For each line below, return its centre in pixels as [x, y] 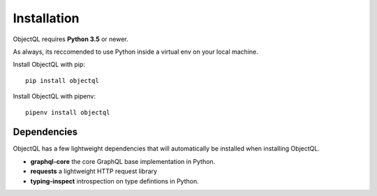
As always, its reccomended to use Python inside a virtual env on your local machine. [135, 52]
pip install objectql [62, 81]
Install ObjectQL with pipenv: [54, 96]
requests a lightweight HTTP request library [94, 172]
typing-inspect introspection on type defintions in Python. [114, 181]
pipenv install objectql [68, 112]
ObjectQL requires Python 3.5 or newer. [71, 39]
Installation [46, 18]
